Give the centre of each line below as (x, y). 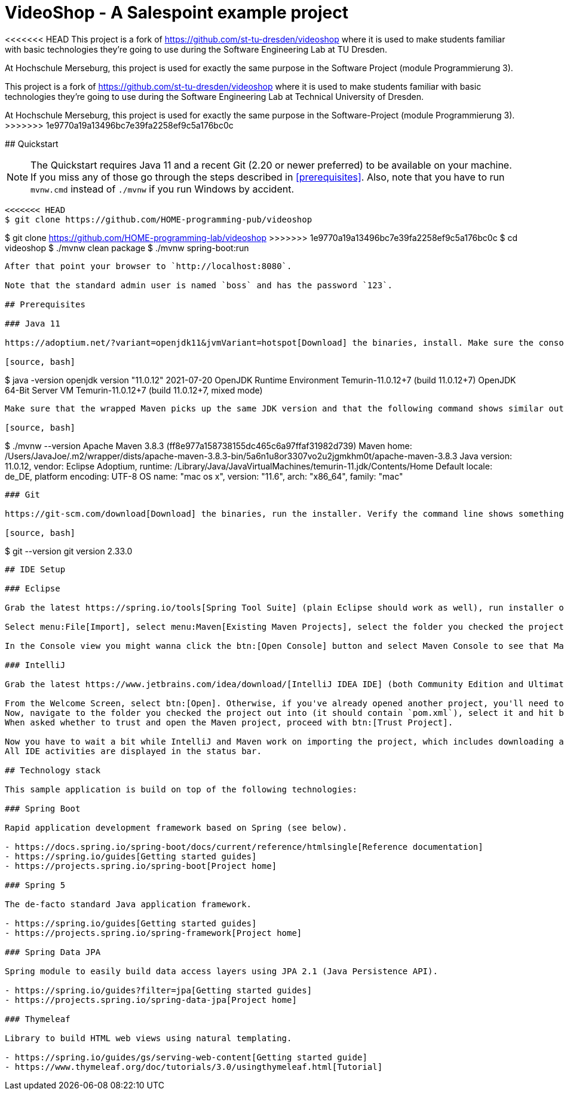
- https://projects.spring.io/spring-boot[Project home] (141, 866)
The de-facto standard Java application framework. (128, 904)
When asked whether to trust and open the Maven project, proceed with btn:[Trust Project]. (229, 722)
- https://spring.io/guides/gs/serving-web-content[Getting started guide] (186, 1057)
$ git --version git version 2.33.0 (69, 551)
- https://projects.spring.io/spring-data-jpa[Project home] (151, 1000)
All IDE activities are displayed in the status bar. (133, 751)
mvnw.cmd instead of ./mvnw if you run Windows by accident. (163, 189)
